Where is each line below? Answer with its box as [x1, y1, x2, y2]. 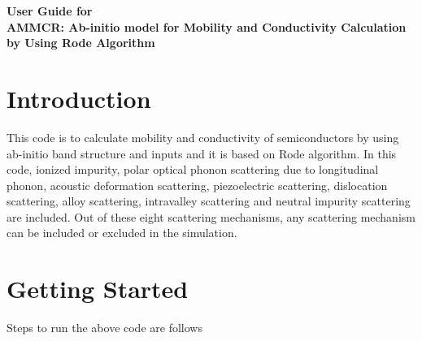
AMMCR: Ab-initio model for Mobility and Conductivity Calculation [7, 18, 407, 35]
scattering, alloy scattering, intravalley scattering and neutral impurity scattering [7, 192, 411, 209]
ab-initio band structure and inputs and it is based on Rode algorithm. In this [7, 145, 397, 162]
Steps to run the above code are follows [7, 319, 202, 336]
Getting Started [7, 272, 189, 305]
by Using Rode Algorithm [7, 34, 155, 51]
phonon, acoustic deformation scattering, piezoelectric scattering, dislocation [7, 176, 388, 193]
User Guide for [7, 2, 93, 19]
